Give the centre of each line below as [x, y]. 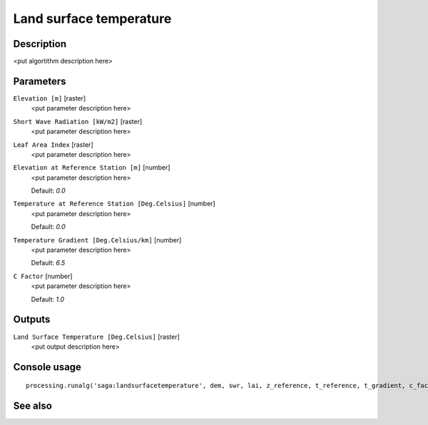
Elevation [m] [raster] [50, 98]
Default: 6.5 [48, 263]
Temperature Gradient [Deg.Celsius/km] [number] [97, 240]
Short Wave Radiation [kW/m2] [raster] [78, 121]
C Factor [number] [43, 276]
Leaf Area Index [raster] [53, 144]
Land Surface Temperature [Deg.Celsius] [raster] [96, 337]
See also [33, 406]
